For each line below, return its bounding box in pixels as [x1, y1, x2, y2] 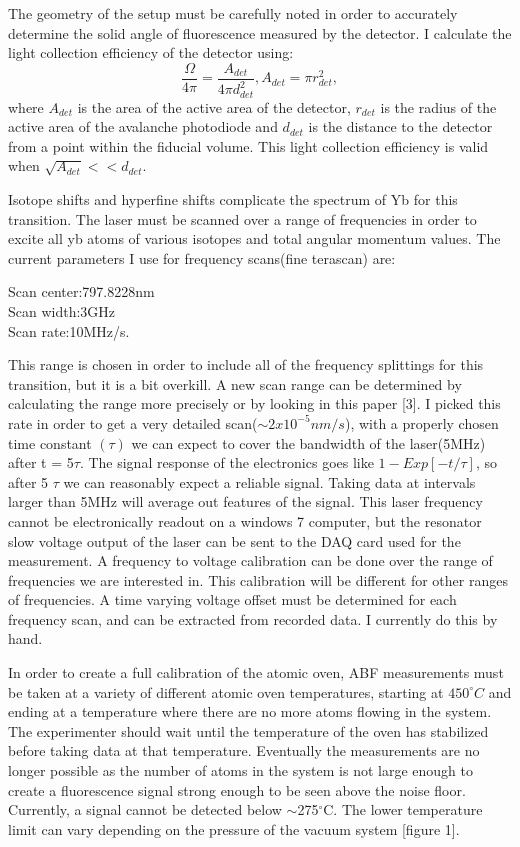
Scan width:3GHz [8, 300, 116, 321]
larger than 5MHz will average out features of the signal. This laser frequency [8, 491, 483, 512]
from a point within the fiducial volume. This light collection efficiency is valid [8, 135, 489, 156]
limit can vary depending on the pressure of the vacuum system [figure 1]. [8, 818, 460, 839]
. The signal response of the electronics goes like [79, 452, 374, 473]
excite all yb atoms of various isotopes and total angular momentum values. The [8, 228, 501, 249]
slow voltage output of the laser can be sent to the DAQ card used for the [8, 530, 461, 551]
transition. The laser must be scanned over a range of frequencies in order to [8, 208, 477, 229]
